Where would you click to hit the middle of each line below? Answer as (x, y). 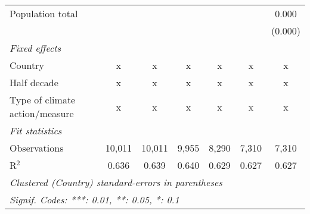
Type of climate (43, 100)
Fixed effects (35, 48)
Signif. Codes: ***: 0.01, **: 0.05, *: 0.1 (94, 199)
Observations (37, 148)
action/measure (42, 113)
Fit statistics (36, 130)
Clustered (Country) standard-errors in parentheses (116, 182)
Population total (44, 13)
